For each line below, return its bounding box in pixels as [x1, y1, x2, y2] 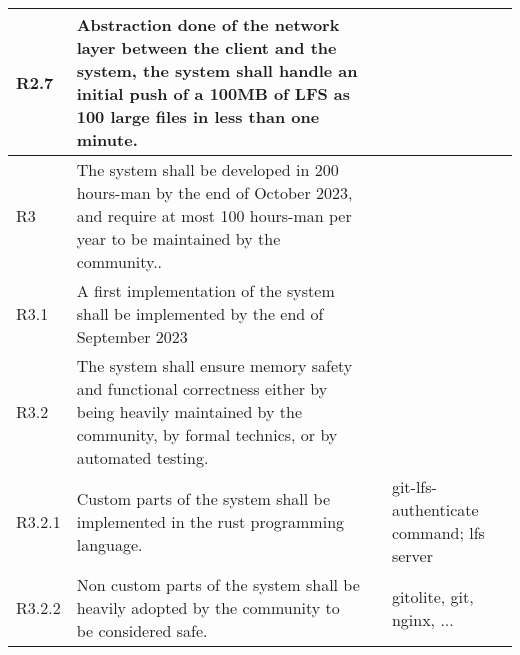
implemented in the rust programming [76, 509, 345, 533]
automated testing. [76, 446, 209, 469]
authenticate [391, 498, 479, 521]
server [391, 544, 433, 567]
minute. [76, 128, 138, 151]
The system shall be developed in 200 [76, 158, 339, 181]
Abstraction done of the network [76, 13, 340, 36]
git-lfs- [391, 475, 437, 498]
